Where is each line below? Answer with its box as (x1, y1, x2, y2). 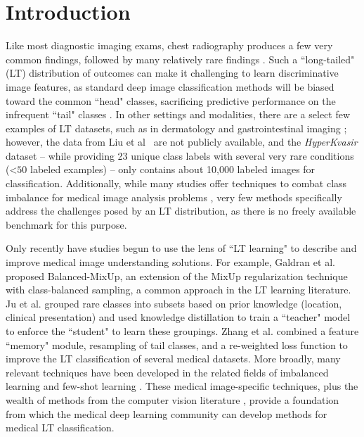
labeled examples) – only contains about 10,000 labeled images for (30, 162, 316, 177)
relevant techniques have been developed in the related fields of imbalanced (6, 365, 329, 379)
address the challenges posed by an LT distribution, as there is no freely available (6, 203, 356, 218)
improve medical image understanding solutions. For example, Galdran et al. (6, 255, 335, 270)
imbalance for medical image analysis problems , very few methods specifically (6, 189, 342, 204)
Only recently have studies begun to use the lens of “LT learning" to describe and (6, 241, 357, 255)
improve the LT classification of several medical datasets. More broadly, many (6, 351, 341, 366)
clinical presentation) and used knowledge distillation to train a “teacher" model (6, 310, 351, 324)
